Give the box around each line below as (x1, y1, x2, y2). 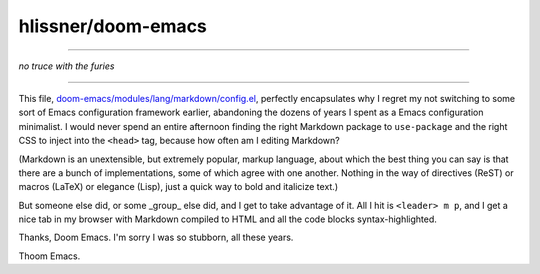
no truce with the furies (18, 60, 115, 72)
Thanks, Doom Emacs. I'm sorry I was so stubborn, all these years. (18, 231, 294, 244)
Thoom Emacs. (18, 250, 81, 262)
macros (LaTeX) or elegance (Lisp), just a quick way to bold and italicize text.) (18, 181, 339, 193)
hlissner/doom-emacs (18, 15, 207, 37)
